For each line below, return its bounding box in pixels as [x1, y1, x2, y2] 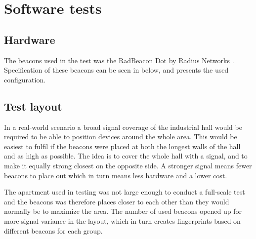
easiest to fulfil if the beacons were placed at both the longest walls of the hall [4, 141, 241, 151]
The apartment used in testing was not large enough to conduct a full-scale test [4, 187, 245, 197]
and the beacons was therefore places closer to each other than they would [4, 196, 229, 206]
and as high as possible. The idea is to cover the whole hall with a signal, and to [4, 151, 248, 161]
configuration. [4, 74, 46, 84]
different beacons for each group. [4, 225, 103, 236]
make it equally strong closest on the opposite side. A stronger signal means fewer [4, 160, 252, 170]
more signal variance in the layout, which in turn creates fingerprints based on [4, 215, 241, 226]
